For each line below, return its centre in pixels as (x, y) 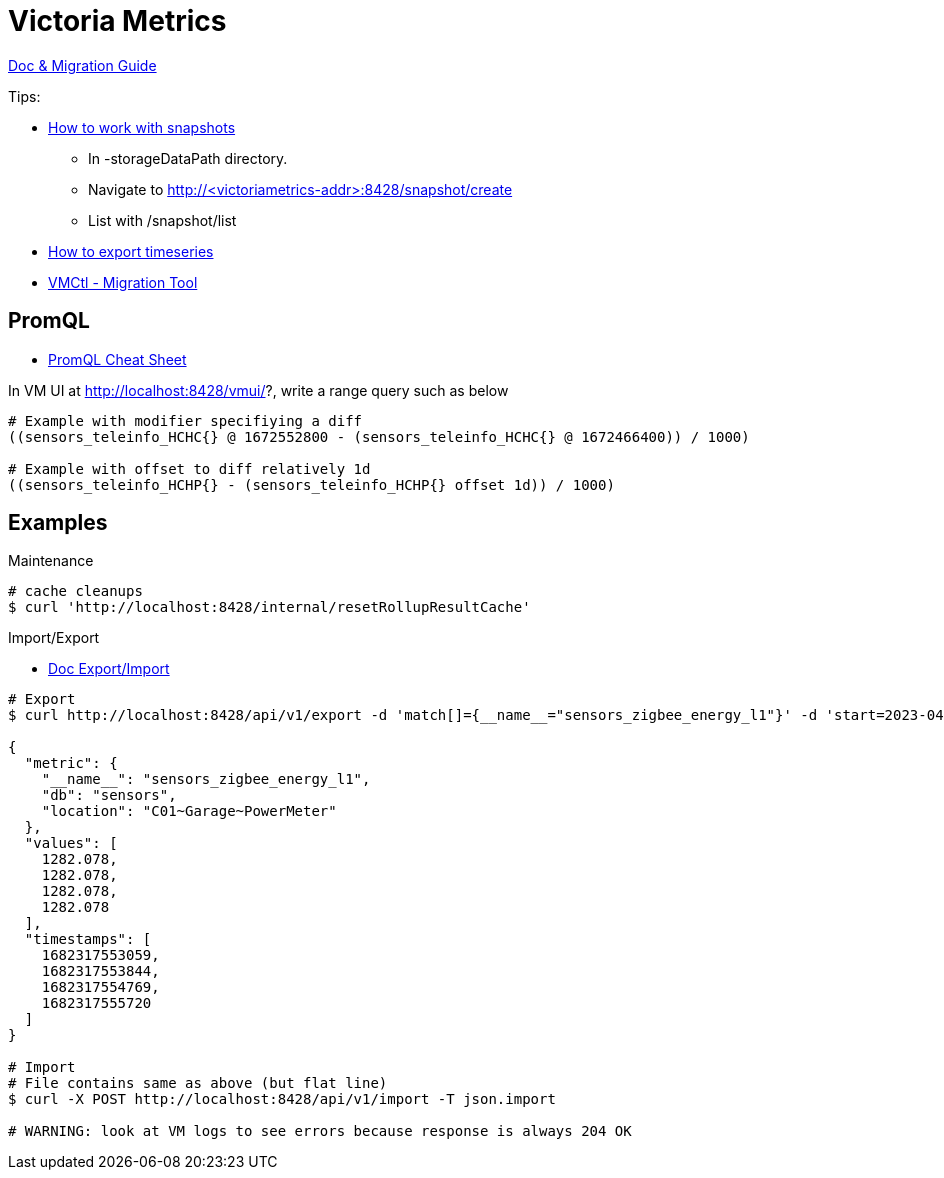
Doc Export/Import (109, 669)
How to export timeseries (131, 251)
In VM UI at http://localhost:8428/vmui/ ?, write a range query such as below (258, 390)
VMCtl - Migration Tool (123, 282)
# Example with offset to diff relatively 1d (189, 468)
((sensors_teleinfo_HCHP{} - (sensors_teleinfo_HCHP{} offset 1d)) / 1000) (311, 484)
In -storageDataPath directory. (188, 158)
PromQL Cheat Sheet (117, 359)
